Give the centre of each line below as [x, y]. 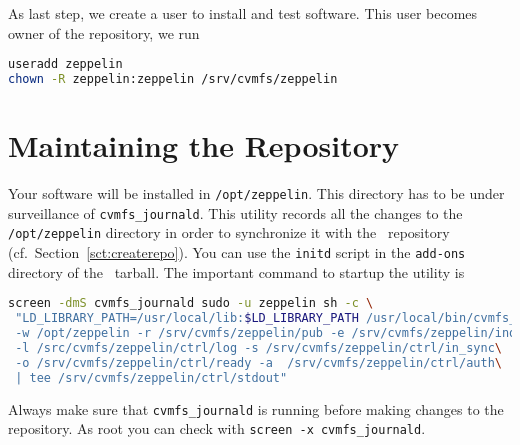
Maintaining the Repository [204, 145]
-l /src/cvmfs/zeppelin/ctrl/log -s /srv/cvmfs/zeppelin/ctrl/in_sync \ [258, 347]
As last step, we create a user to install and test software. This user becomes [243, 13]
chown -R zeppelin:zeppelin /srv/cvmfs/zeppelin [173, 79]
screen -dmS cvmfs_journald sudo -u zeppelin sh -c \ [191, 303]
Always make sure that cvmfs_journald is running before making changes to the [256, 408]
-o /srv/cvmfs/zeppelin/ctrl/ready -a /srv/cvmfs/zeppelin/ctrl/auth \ [258, 362]
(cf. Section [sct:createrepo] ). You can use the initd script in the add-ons [237, 252]
